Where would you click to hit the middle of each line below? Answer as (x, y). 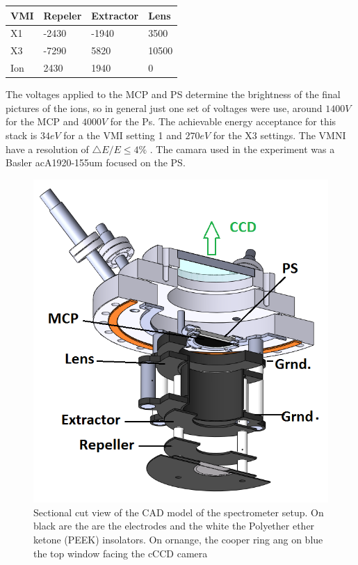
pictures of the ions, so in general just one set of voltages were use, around (164, 108)
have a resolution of (47, 149)
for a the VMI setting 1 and (123, 135)
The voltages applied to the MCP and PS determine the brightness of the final (173, 94)
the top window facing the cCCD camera (121, 553)
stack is (22, 135)
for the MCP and (42, 121)
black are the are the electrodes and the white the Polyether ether (174, 526)
